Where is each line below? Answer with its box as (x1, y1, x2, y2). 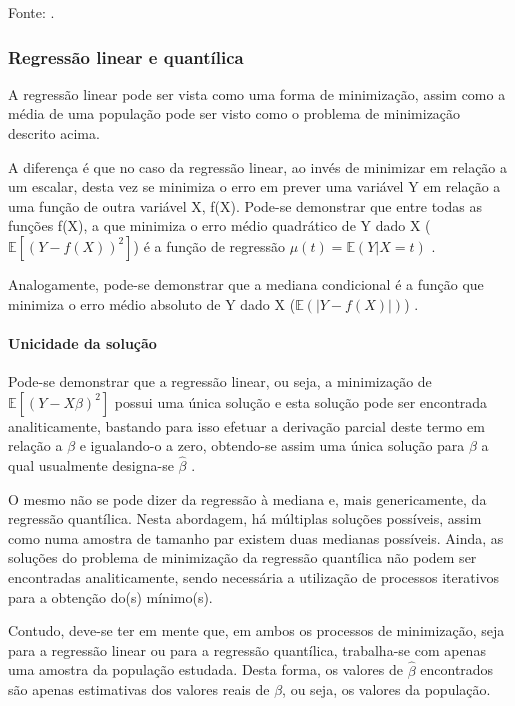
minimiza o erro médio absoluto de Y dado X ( (8, 293, 296, 314)
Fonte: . (8, 2, 55, 22)
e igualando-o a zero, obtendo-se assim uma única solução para (79, 435, 465, 456)
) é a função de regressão (133, 235, 286, 256)
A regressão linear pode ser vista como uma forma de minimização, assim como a (8, 83, 506, 104)
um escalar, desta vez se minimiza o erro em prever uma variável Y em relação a (8, 176, 501, 197)
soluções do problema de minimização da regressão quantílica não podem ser (8, 547, 477, 568)
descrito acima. (8, 123, 100, 143)
